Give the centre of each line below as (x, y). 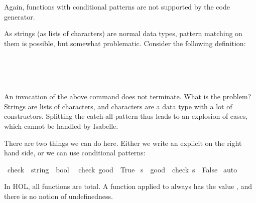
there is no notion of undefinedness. (58, 196)
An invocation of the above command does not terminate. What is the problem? (128, 96)
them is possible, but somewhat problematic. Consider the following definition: (125, 43)
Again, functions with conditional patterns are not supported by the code (117, 7)
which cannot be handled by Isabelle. (61, 126)
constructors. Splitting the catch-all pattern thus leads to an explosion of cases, (126, 116)
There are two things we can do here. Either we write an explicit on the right (123, 143)
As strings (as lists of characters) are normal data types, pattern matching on (123, 33)
